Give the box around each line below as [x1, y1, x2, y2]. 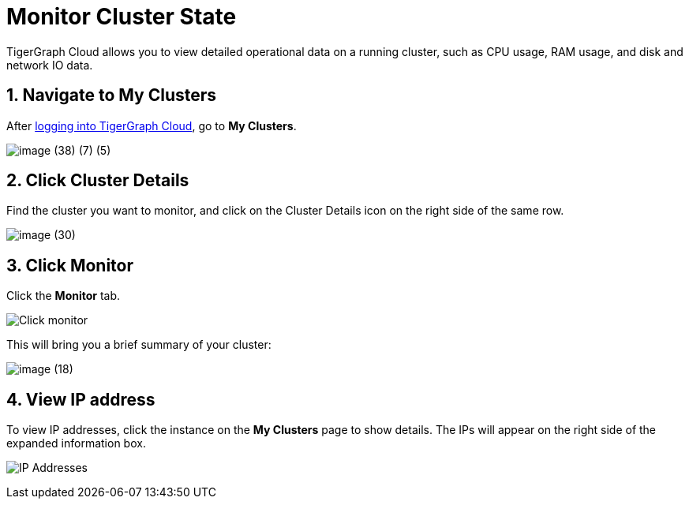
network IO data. [6, 58, 93, 72]
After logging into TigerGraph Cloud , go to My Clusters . [6, 118, 297, 133]
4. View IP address [6, 389, 155, 410]
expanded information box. [6, 436, 146, 451]
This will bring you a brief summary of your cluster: [6, 338, 271, 352]
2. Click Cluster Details [6, 170, 189, 191]
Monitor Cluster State [6, 3, 237, 30]
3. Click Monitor [6, 255, 134, 275]
